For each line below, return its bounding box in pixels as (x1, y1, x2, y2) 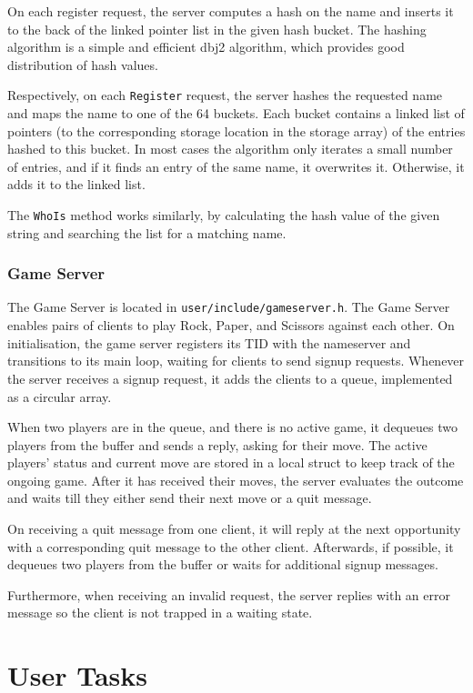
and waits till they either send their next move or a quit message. (7, 488, 372, 507)
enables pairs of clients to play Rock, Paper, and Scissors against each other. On (7, 316, 455, 335)
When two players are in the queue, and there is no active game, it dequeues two (7, 417, 458, 437)
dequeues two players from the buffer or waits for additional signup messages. (7, 555, 438, 574)
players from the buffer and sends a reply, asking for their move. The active (7, 435, 428, 454)
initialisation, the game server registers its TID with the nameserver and (7, 333, 411, 352)
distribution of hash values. (7, 55, 158, 74)
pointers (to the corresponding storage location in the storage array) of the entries (7, 121, 466, 140)
